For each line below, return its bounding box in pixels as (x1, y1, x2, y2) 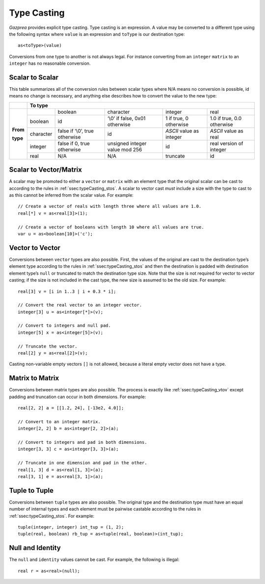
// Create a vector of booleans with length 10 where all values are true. (18, 224, 204, 230)
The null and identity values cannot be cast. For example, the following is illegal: (9, 557, 180, 562)
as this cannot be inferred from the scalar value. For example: (9, 192, 133, 198)
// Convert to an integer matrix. (18, 419, 101, 424)
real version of (210, 140, 243, 147)
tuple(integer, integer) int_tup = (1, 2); (18, 525, 124, 530)
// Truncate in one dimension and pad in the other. (18, 460, 147, 466)
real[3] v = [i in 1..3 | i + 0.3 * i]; (18, 288, 116, 294)
